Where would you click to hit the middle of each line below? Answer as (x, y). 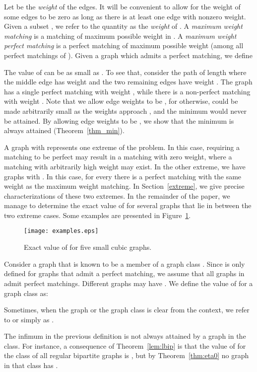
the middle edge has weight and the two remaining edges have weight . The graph (128, 82)
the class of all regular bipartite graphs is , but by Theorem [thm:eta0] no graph (127, 355)
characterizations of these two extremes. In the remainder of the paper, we (117, 195)
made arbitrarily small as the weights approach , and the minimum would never (125, 111)
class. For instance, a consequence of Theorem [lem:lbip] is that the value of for (125, 345)
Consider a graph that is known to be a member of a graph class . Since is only (125, 263)
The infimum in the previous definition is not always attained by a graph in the (125, 336)
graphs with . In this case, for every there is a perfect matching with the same (123, 176)
